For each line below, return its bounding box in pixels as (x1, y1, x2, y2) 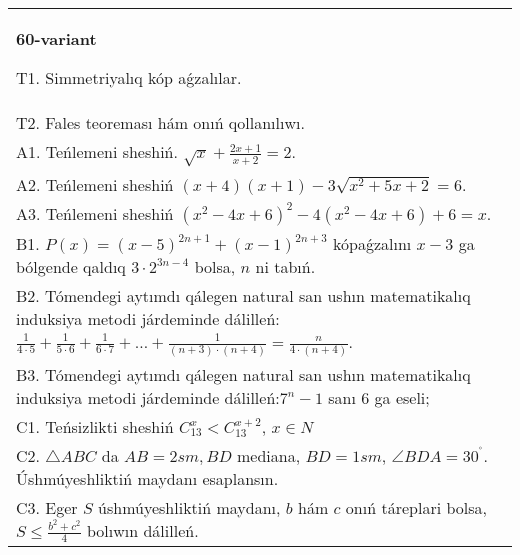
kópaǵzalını (333, 231, 412, 255)
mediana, (236, 443, 301, 467)
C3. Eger (16, 495, 78, 519)
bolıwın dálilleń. (86, 518, 199, 542)
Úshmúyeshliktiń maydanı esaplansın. (16, 466, 279, 490)
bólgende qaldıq (16, 254, 126, 278)
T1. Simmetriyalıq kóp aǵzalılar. (16, 66, 242, 89)
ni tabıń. (255, 254, 316, 278)
